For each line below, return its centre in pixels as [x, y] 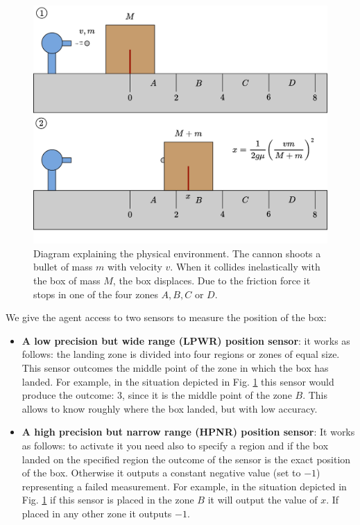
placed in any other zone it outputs [97, 513]
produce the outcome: [68, 395]
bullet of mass [63, 267]
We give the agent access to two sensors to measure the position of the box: [166, 317]
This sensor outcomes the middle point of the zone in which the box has [175, 368]
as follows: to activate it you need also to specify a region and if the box [175, 445]
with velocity [135, 267]
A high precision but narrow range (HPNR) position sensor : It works [188, 432]
